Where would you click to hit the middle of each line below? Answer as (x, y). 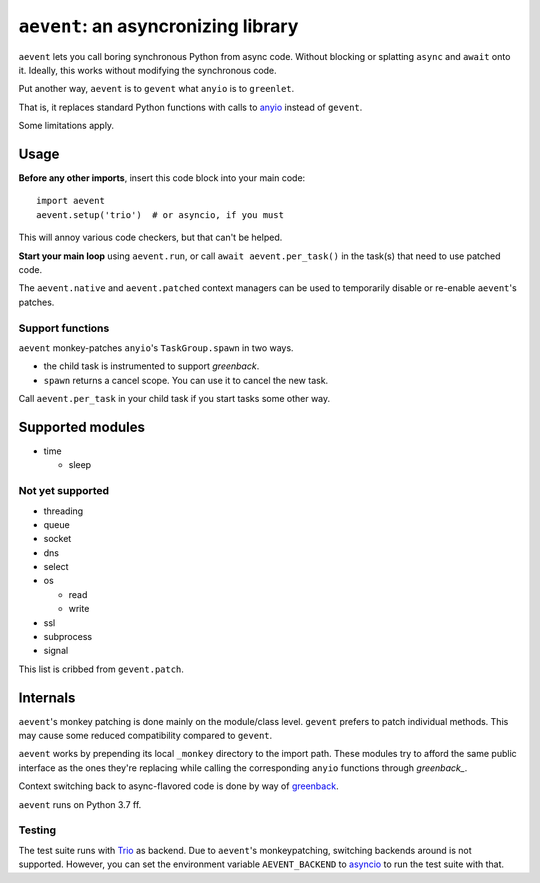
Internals (47, 697)
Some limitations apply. (66, 126)
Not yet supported (64, 491)
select (56, 567)
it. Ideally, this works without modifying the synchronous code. (147, 70)
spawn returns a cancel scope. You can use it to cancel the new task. (186, 380)
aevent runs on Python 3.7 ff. (80, 804)
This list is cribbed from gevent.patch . (101, 669)
